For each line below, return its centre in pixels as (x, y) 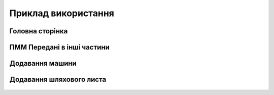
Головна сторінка (39, 31)
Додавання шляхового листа (58, 80)
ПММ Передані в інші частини (60, 47)
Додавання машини (43, 63)
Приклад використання (62, 13)
